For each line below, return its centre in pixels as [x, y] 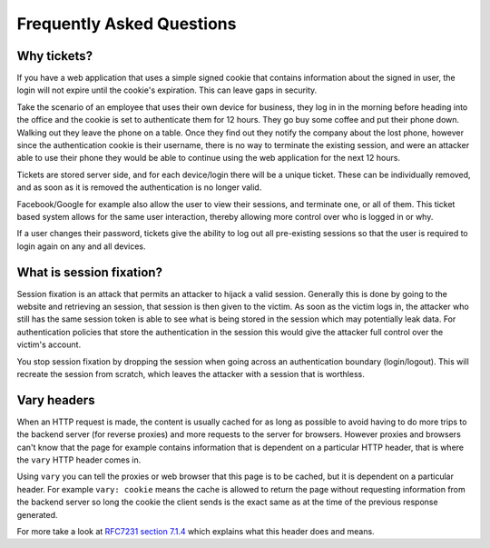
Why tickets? [55, 56]
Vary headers [56, 400]
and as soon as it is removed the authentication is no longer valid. [139, 187]
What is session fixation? [90, 272]
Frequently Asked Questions [127, 24]
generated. [37, 514]
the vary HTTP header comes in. [79, 460]
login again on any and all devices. [81, 246]
